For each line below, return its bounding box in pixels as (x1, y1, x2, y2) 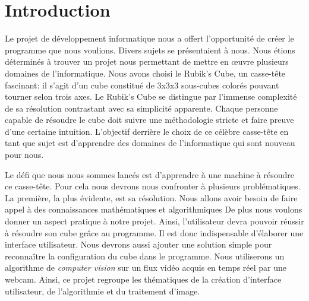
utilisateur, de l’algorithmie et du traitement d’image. (5, 284, 200, 297)
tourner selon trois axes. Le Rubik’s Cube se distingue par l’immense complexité (5, 90, 297, 103)
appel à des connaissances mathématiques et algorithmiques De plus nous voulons (5, 203, 302, 216)
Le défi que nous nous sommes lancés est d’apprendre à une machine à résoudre (5, 168, 294, 180)
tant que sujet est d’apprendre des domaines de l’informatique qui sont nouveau (5, 137, 295, 149)
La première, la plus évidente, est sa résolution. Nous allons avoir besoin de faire (5, 191, 298, 204)
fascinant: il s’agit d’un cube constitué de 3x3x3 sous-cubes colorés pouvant (5, 78, 279, 91)
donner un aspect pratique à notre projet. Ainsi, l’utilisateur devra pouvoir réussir (5, 215, 304, 227)
